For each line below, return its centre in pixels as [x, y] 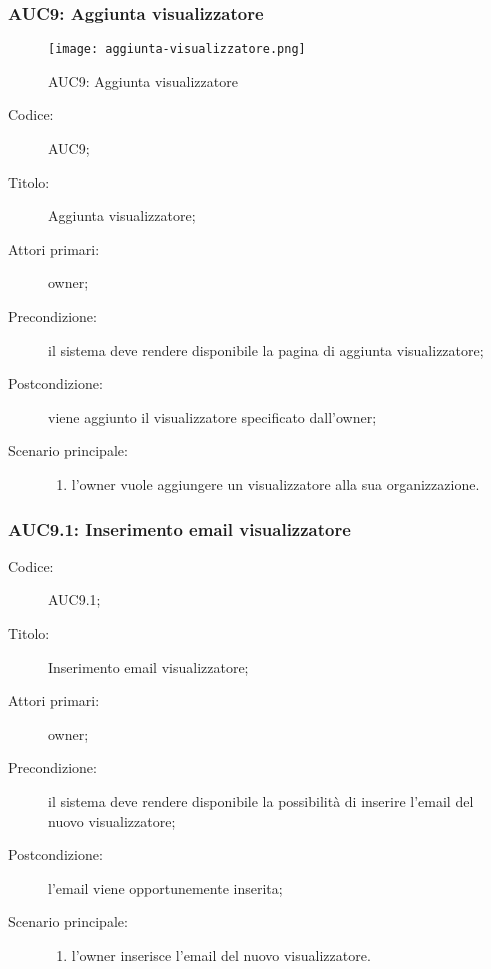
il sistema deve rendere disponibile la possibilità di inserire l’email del [261, 800]
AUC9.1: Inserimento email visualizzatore [179, 528]
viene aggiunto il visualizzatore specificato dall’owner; [212, 416]
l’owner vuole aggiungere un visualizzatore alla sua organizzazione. [275, 484]
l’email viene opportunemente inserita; [165, 887]
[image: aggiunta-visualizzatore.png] [177, 49]
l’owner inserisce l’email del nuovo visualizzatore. [221, 954]
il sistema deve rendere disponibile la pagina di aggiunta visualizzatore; [266, 349]
